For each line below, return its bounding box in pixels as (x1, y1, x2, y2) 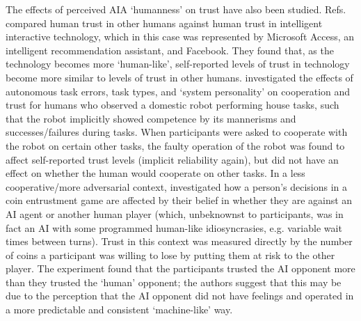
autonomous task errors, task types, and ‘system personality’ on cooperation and (6, 84, 351, 98)
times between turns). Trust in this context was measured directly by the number (6, 234, 353, 249)
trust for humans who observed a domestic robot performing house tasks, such (6, 97, 339, 112)
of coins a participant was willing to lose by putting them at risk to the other (6, 247, 335, 262)
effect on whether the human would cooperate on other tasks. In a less (6, 166, 305, 180)
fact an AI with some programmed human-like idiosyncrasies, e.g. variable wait (6, 220, 342, 235)
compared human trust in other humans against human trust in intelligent (6, 15, 323, 30)
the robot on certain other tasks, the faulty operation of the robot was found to (6, 138, 345, 152)
